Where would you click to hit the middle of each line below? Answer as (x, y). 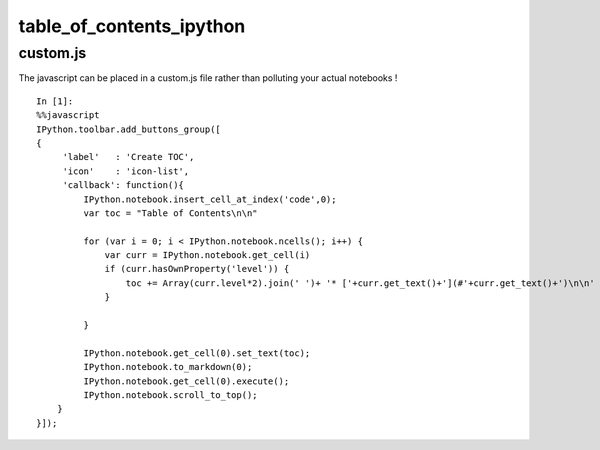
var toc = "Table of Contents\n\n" (171, 213)
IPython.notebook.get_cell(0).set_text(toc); (197, 353)
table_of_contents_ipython (132, 26)
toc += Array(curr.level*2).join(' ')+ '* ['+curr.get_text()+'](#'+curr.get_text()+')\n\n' (360, 283)
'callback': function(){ (123, 185)
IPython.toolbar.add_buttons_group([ (129, 129)
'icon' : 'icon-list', (126, 171)
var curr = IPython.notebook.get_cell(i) (207, 255)
